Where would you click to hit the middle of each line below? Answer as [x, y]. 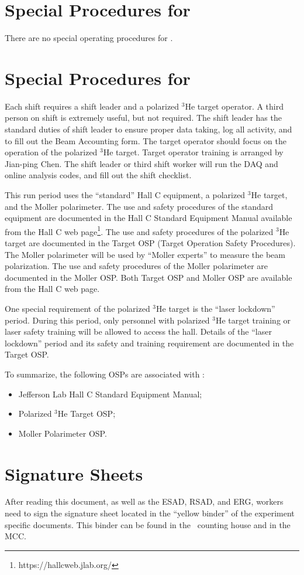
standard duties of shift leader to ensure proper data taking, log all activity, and [148, 129]
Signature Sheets [74, 473]
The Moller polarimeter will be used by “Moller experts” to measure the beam [145, 254]
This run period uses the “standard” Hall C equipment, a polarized [125, 195]
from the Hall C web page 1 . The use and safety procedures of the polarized [139, 230]
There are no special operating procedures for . [89, 38]
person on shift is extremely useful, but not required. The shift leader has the [143, 118]
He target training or [253, 320]
